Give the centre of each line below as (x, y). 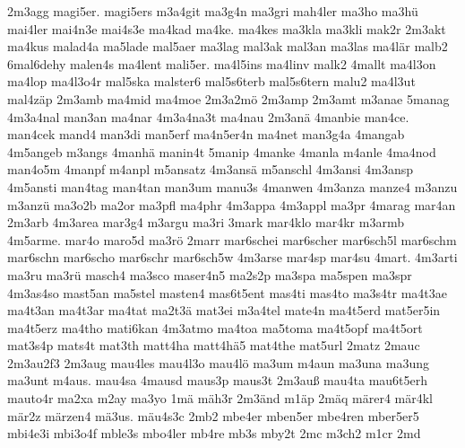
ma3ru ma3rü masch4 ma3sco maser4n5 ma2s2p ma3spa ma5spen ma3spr (210, 274)
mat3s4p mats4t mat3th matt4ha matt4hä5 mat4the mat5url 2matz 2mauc (214, 345)
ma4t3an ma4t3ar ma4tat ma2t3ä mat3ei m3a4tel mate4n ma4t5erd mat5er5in (224, 310)
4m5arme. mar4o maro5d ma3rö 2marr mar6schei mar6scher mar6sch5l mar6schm (232, 239)
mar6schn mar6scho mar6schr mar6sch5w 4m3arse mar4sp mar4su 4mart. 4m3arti (232, 257)
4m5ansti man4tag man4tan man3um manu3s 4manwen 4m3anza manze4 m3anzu (232, 186)
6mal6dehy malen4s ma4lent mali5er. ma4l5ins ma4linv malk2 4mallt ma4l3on (222, 63)
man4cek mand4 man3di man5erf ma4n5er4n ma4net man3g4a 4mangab (206, 134)
